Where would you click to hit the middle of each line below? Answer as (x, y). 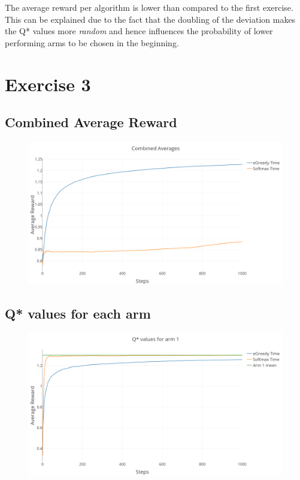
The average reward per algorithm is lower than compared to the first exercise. (149, 7)
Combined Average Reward (91, 122)
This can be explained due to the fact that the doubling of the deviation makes (150, 19)
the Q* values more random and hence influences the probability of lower (139, 31)
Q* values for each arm (78, 313)
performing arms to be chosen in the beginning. (92, 42)
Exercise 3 (48, 84)
